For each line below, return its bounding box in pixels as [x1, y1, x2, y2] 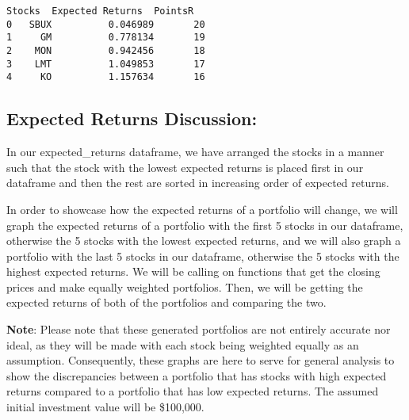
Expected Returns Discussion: [6, 106, 258, 131]
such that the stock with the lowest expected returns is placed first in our [6, 158, 364, 175]
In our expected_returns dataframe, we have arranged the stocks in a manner [6, 143, 384, 160]
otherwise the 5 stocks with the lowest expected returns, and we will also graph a [6, 232, 401, 249]
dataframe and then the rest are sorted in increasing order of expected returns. [6, 174, 389, 191]
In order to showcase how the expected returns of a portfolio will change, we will [6, 200, 398, 217]
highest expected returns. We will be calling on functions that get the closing [6, 263, 380, 280]
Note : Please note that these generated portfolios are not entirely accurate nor [6, 321, 391, 338]
